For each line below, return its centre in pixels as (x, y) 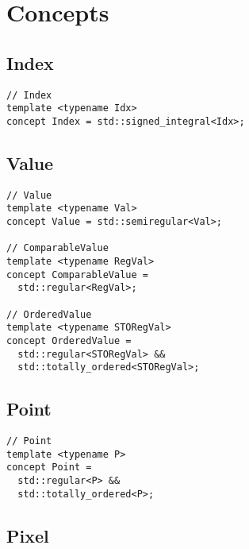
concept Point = (49, 468)
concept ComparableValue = (77, 274)
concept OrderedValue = (69, 340)
